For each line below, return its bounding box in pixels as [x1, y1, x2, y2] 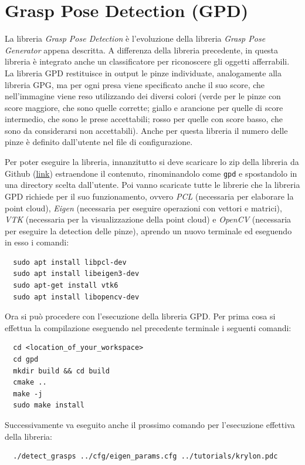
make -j [13, 389, 43, 398]
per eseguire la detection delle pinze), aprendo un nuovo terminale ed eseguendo [5, 224, 292, 237]
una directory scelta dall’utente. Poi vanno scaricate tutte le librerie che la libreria [5, 178, 300, 191]
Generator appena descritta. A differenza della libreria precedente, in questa [5, 43, 279, 56]
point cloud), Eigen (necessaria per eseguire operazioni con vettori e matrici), [5, 201, 282, 214]
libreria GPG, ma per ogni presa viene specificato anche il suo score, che [5, 78, 265, 90]
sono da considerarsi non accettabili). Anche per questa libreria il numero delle [5, 124, 288, 136]
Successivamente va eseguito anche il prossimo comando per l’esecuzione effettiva [5, 419, 295, 430]
